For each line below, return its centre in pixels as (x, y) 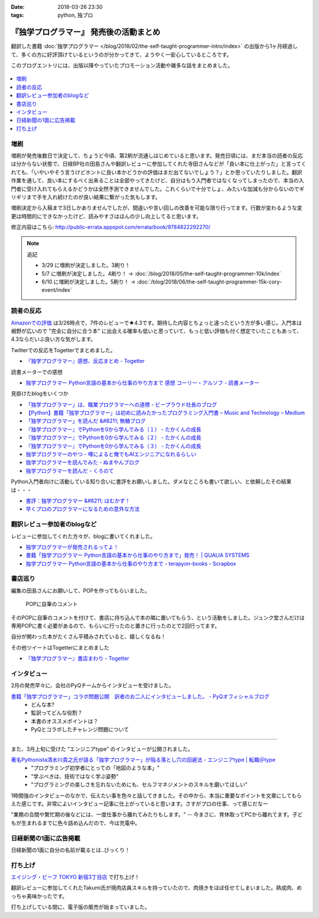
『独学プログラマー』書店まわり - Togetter (77, 658)
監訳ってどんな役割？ (57, 713)
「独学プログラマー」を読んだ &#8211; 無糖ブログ (86, 421)
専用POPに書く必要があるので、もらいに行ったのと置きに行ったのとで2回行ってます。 (115, 626)
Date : (18, 7)
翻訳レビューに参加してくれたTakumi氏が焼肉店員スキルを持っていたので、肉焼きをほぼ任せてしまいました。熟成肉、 (154, 888)
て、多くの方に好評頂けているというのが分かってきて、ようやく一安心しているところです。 (121, 54)
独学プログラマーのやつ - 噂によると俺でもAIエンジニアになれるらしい (111, 454)
